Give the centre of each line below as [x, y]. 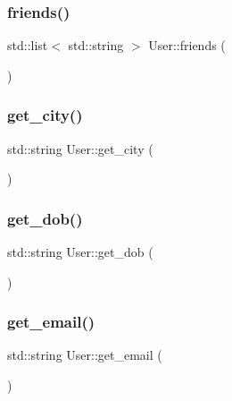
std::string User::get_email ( [85, 355]
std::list [28, 45]
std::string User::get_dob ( [80, 252]
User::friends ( [187, 45]
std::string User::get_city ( [80, 148]
